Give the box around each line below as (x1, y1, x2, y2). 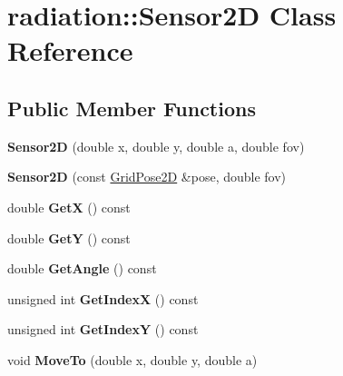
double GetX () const (7, 197, 131, 216)
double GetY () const (7, 228, 131, 247)
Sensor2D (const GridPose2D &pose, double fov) (7, 167, 287, 186)
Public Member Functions (7, 94, 256, 122)
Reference (7, 32, 133, 69)
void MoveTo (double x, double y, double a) (7, 350, 258, 369)
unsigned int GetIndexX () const (7, 289, 199, 308)
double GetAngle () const (7, 259, 157, 278)
